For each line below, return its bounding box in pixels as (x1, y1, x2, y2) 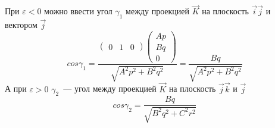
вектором (5, 18, 37, 31)
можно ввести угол (44, 5, 112, 17)
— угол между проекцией (63, 82, 157, 95)
